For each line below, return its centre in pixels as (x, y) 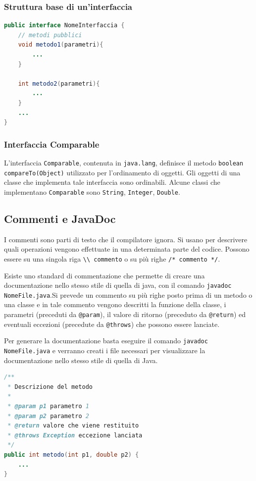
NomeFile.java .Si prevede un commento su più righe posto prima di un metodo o (128, 294)
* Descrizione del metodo (50, 387)
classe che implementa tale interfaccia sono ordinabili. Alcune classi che (112, 182)
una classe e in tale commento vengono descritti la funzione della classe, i (115, 304)
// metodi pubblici (50, 35)
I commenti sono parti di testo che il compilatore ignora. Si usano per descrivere (126, 239)
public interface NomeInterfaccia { (64, 26)
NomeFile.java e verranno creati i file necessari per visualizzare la (105, 350)
